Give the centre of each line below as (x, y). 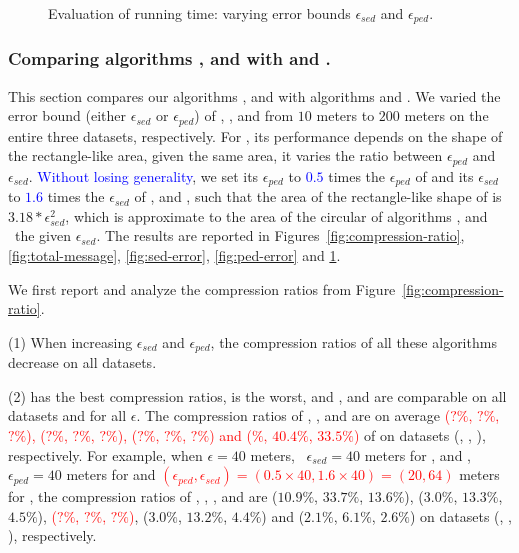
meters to (345, 115)
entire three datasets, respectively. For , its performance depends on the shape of (255, 135)
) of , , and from (244, 115)
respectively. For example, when (105, 454)
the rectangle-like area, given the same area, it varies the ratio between (225, 155)
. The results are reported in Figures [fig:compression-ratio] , (280, 235)
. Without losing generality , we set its (143, 175)
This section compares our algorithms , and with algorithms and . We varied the (254, 95)
